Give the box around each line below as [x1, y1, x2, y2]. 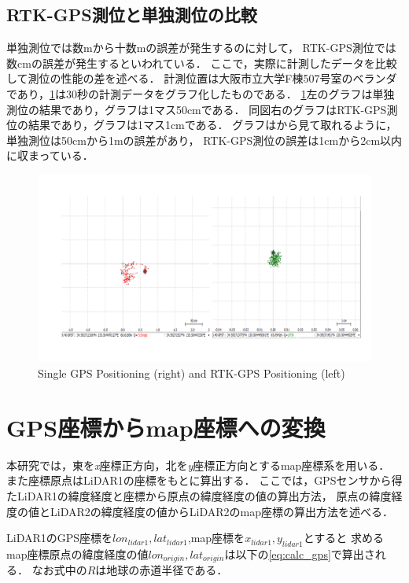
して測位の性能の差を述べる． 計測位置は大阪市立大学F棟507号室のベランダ [6, 70, 397, 87]
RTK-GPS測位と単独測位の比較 [6, 2, 257, 27]
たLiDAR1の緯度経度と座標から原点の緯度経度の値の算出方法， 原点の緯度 [6, 487, 392, 504]
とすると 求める [303, 529, 384, 546]
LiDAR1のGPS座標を [6, 529, 113, 546]
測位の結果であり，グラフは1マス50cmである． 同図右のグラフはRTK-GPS [6, 101, 387, 117]
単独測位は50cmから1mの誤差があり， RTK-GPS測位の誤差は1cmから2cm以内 [6, 131, 403, 148]
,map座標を [187, 529, 245, 546]
